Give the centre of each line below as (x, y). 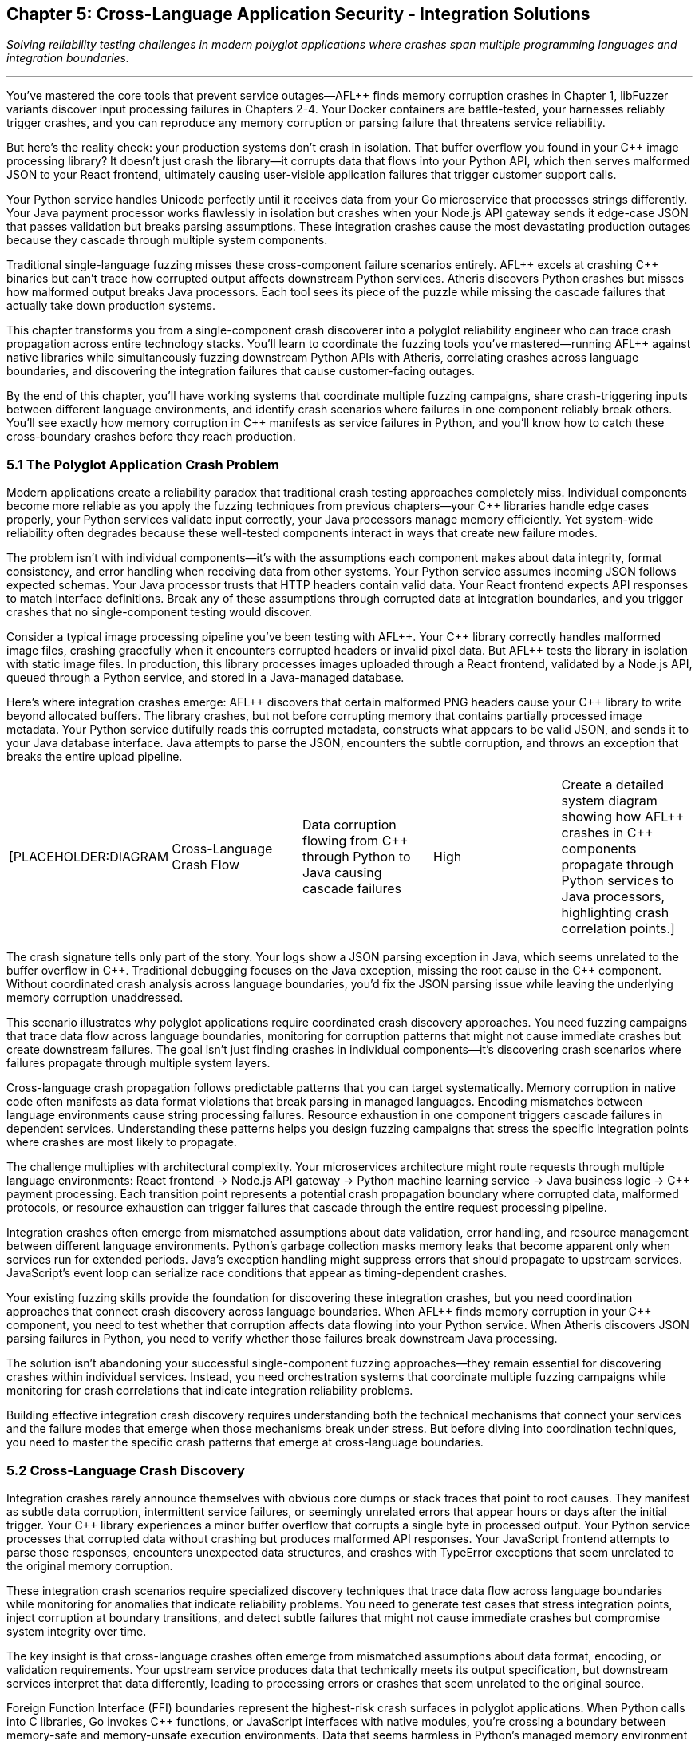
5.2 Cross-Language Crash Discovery (126, 1470)
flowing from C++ (355, 841)
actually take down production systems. (111, 306)
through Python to (357, 857)
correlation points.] (618, 929)
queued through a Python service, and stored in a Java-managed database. (205, 678)
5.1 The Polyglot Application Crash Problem (143, 464)
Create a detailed (613, 785)
